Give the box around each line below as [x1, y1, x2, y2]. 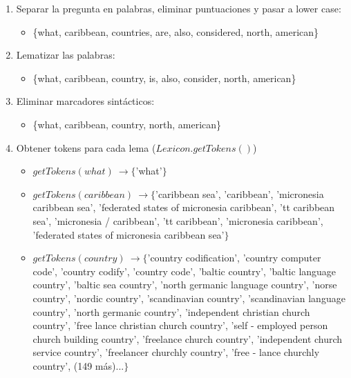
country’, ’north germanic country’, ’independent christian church [32, 304, 310, 319]
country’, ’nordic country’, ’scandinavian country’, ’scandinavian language [32, 290, 345, 305]
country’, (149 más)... [32, 358, 124, 372]
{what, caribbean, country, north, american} [32, 117, 222, 131]
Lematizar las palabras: [16, 48, 115, 62]
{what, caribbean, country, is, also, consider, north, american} [32, 70, 296, 85]
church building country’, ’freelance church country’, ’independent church [32, 331, 343, 346]
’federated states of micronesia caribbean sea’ [32, 227, 225, 241]
